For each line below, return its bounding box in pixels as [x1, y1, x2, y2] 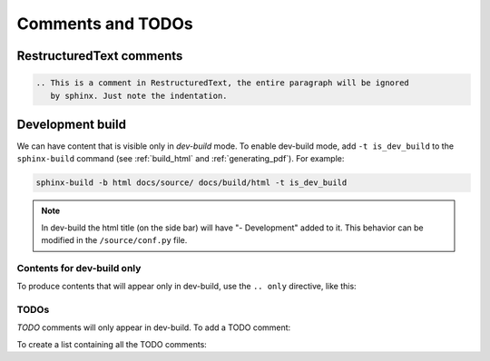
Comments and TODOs [16, 14, 194, 34]
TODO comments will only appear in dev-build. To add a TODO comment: [16, 322, 291, 333]
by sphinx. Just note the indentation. [50, 91, 228, 101]
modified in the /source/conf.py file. [41, 235, 188, 246]
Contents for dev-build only [16, 261, 142, 274]
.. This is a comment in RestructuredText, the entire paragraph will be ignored [35, 78, 410, 88]
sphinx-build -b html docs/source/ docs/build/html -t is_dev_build [35, 178, 348, 188]
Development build [16, 116, 127, 132]
